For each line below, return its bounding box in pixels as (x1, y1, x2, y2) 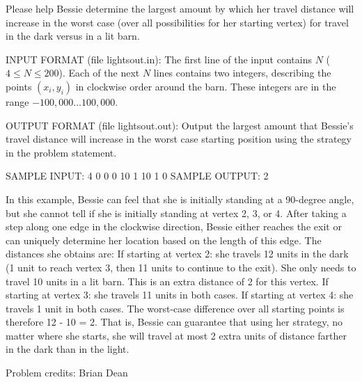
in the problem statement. (6, 145, 117, 159)
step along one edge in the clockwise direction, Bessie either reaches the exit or (6, 219, 342, 234)
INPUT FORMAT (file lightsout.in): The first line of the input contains (6, 51, 312, 66)
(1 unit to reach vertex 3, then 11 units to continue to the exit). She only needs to (6, 260, 356, 274)
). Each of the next (58, 65, 140, 80)
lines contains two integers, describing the (153, 65, 331, 80)
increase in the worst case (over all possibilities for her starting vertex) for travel (6, 15, 349, 29)
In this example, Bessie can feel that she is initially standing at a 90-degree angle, (6, 191, 354, 206)
